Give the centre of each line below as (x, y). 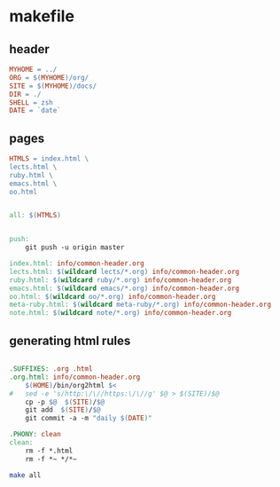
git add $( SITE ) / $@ (63, 410)
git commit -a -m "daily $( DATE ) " (89, 419)
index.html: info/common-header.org (77, 263)
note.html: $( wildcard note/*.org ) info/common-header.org (121, 313)
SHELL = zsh (31, 102)
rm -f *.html (49, 451)
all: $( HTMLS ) (35, 216)
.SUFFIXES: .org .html (51, 369)
